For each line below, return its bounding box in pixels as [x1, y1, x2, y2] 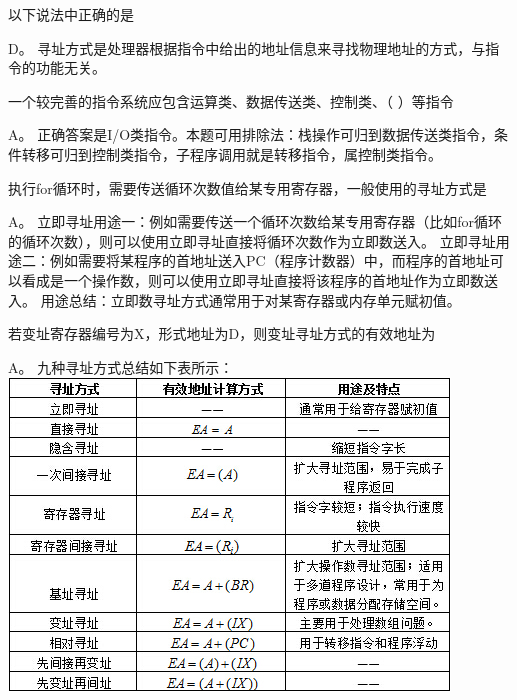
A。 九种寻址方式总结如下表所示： [8, 356, 234, 377]
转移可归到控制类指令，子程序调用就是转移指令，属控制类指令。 [21, 143, 442, 164]
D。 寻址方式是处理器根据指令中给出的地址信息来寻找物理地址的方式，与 [8, 37, 486, 58]
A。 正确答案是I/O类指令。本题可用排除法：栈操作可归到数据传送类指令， [8, 124, 495, 145]
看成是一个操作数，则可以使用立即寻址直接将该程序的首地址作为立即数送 [21, 269, 498, 290]
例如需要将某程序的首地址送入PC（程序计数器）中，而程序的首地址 [49, 250, 490, 271]
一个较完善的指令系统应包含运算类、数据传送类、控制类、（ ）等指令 [8, 90, 454, 111]
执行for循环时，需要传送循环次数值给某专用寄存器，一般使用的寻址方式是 [8, 177, 487, 198]
